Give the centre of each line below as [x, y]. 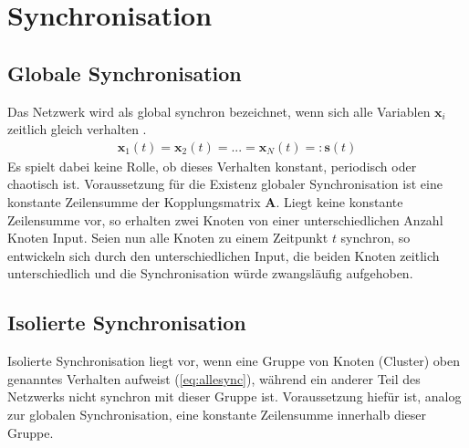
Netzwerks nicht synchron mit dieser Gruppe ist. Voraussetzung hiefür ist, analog [234, 396]
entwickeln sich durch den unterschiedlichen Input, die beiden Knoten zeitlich [224, 255]
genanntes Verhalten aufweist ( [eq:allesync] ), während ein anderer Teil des [214, 378]
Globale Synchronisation [125, 73]
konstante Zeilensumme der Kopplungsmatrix [134, 201]
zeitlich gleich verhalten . [77, 129]
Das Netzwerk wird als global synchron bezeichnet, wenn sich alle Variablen [219, 111]
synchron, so [375, 238]
